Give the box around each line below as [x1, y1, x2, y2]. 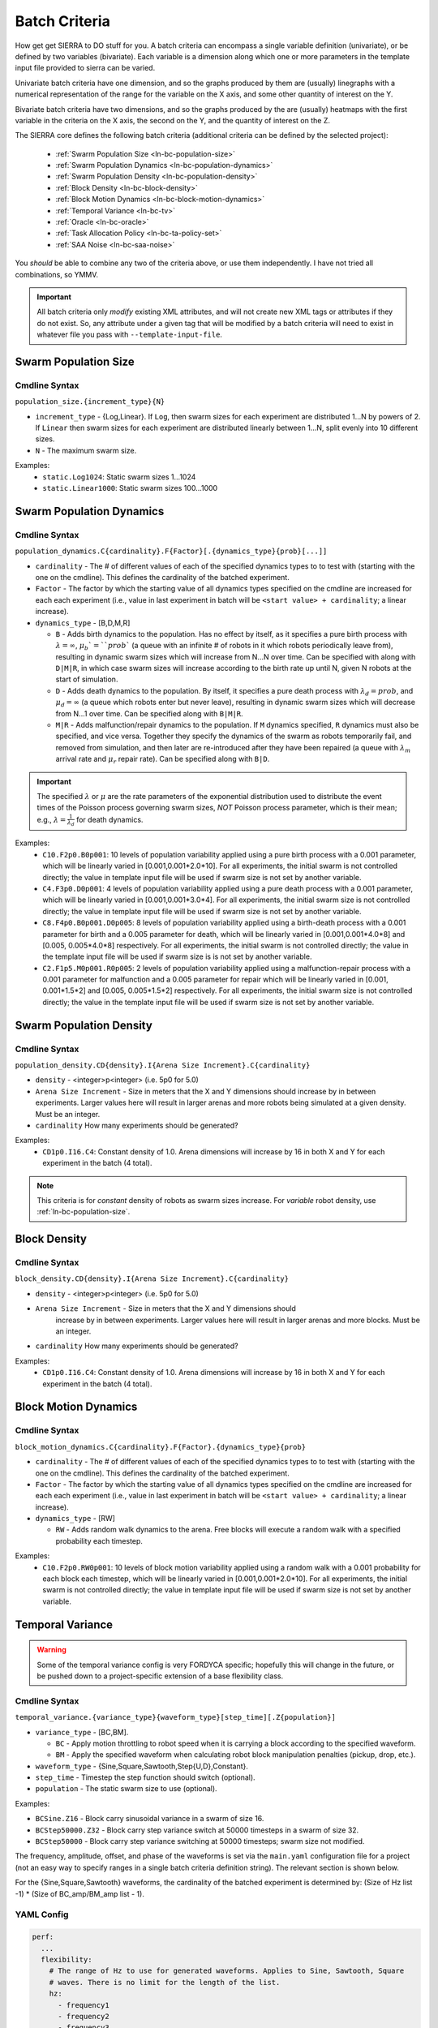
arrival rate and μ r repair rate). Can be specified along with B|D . [55, 754, 270, 766]
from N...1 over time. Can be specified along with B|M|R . [55, 708, 243, 718]
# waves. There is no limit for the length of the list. [49, 1978, 281, 1987]
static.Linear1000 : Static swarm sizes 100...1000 [42, 483, 218, 493]
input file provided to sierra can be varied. [15, 63, 156, 73]
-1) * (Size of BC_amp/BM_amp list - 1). [15, 1888, 145, 1898]
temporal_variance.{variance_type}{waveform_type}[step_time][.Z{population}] [15, 1712, 337, 1722]
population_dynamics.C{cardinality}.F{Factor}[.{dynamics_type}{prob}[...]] [15, 547, 328, 556]
